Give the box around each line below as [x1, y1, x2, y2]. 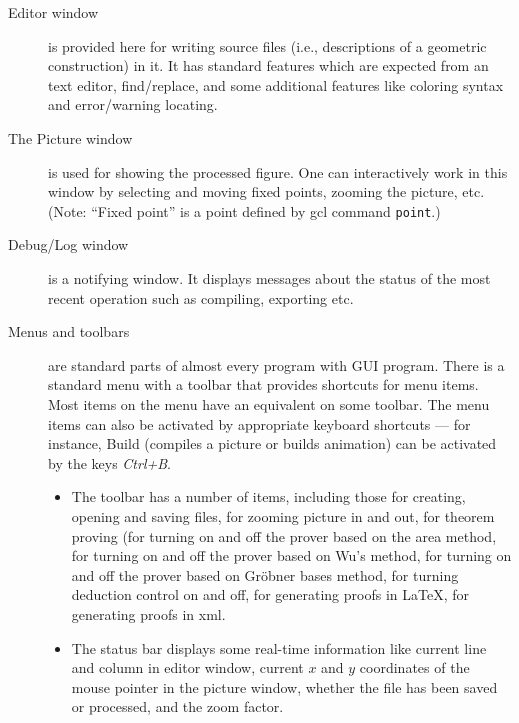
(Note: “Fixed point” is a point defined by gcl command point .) [48, 200, 441, 221]
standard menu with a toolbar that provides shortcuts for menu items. [48, 374, 479, 395]
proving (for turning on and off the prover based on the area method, [71, 525, 497, 546]
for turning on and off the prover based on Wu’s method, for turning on [71, 545, 512, 566]
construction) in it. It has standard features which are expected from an [48, 55, 489, 76]
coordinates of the [359, 657, 470, 678]
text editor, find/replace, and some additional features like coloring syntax [48, 74, 504, 95]
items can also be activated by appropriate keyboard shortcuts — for [48, 413, 471, 434]
